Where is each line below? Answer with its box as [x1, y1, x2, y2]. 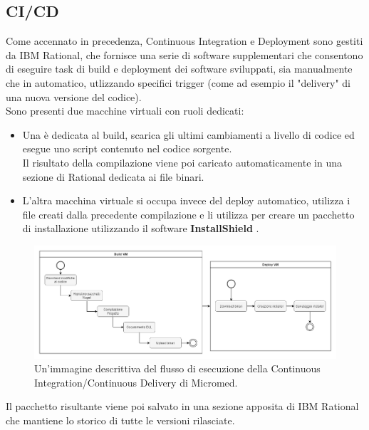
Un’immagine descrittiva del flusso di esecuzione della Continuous [34, 361, 321, 376]
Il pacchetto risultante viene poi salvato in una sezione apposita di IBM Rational [6, 399, 359, 414]
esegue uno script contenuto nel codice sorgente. [22, 141, 232, 156]
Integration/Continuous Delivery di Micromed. [34, 374, 238, 389]
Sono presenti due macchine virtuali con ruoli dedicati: [6, 103, 244, 118]
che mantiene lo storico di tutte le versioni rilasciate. [6, 413, 235, 428]
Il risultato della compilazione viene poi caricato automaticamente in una [22, 154, 342, 169]
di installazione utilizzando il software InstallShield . [22, 221, 259, 236]
